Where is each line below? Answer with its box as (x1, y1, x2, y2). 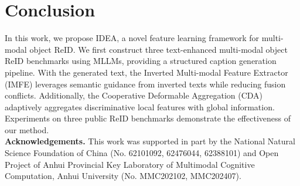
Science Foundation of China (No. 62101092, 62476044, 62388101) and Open (5, 147, 279, 159)
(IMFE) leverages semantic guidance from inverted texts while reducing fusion (5, 77, 286, 90)
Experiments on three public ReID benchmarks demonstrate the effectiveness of (5, 112, 291, 124)
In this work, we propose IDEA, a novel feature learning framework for (5, 32, 260, 44)
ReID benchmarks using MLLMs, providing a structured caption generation (5, 55, 277, 67)
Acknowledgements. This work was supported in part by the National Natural (5, 135, 295, 147)
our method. (5, 123, 49, 136)
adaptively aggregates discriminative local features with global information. (5, 100, 275, 113)
